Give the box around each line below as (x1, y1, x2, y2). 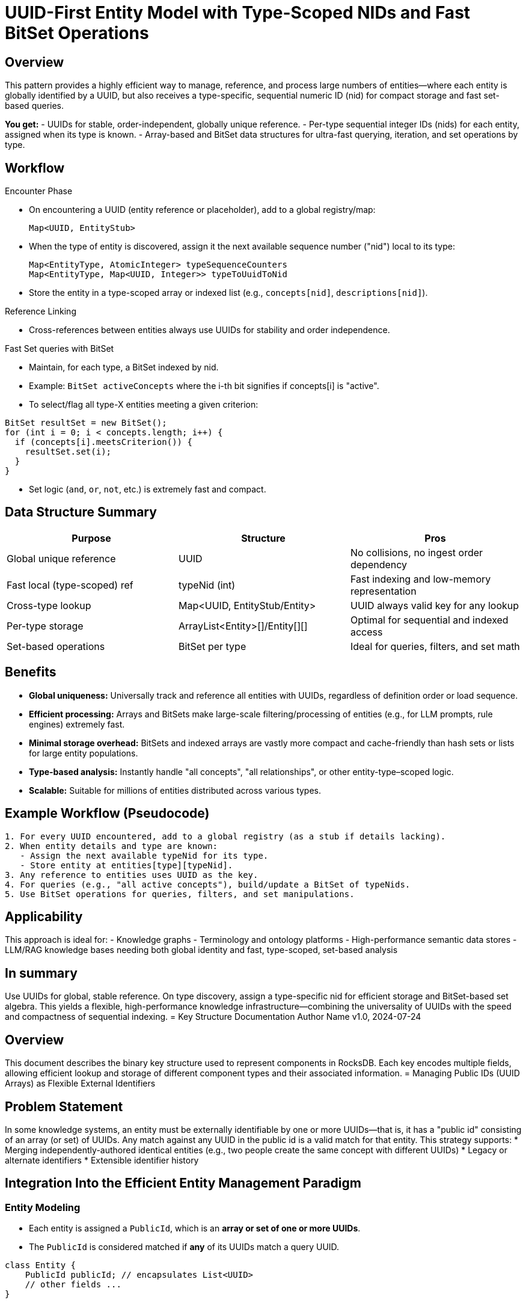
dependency (350, 558, 408, 571)
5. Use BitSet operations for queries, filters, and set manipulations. (5, 889, 355, 899)
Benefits (5, 664, 57, 680)
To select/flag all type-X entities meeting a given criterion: (29, 399, 258, 410)
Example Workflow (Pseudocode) (5, 806, 210, 821)
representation (350, 584, 417, 597)
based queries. (5, 100, 64, 111)
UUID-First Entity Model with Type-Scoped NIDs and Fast (5, 2, 471, 23)
